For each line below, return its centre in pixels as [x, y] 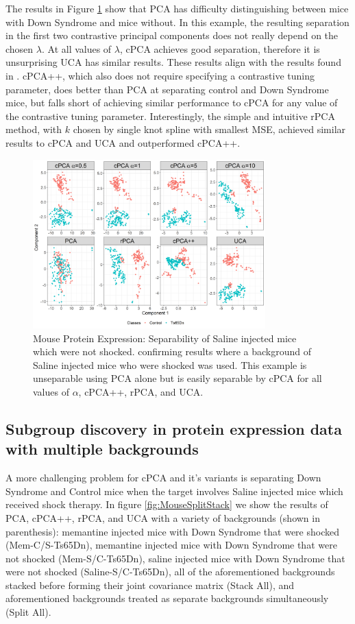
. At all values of [76, 48]
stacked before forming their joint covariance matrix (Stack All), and [150, 585]
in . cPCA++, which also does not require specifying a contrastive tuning [160, 75]
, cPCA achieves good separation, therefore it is [220, 48]
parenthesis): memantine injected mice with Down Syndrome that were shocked [173, 531]
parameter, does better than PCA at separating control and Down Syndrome [167, 89]
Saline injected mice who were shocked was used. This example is [170, 364]
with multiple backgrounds [102, 449]
